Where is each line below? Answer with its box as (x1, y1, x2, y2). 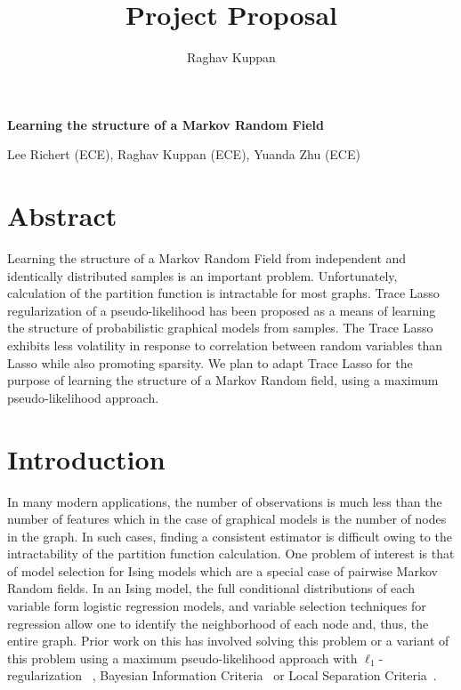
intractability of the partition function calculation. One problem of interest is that (7, 544, 455, 563)
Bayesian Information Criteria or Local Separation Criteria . (100, 666, 437, 685)
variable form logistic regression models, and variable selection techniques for (7, 597, 426, 615)
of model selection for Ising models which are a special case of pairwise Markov (7, 561, 438, 580)
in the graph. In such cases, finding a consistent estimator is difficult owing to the (7, 526, 452, 545)
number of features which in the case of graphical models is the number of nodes (7, 509, 447, 528)
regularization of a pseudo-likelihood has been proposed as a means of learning (7, 301, 436, 319)
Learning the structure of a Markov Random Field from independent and (7, 249, 407, 268)
